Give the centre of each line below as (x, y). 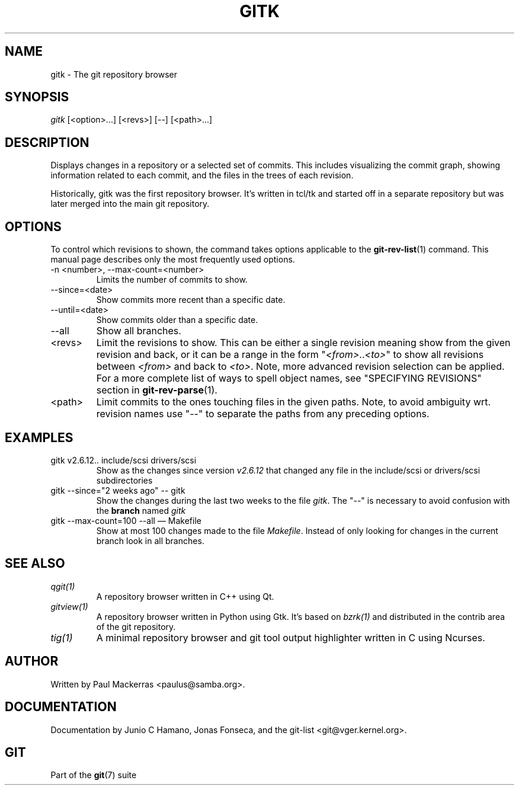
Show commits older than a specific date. (177, 320)
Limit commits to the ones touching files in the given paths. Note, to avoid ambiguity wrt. (294, 402)
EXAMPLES (39, 437)
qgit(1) (63, 586)
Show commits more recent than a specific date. (191, 300)
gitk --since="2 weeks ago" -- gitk (118, 490)
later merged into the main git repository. (130, 204)
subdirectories (124, 480)
